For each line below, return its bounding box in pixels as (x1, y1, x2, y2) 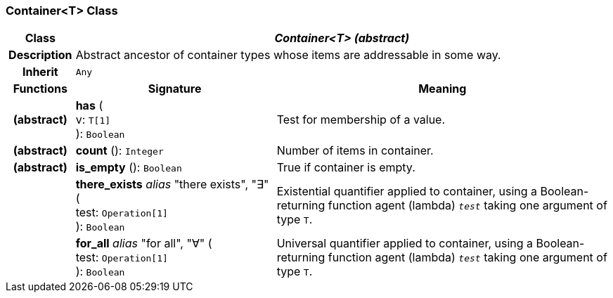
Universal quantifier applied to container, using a (276, 236, 534, 251)
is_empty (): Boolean (75, 160, 182, 175)
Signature (148, 82, 202, 96)
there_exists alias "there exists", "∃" (75, 177, 269, 192)
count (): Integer (75, 143, 164, 158)
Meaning (418, 82, 467, 96)
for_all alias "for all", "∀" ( (75, 236, 212, 251)
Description (8, 48, 72, 63)
